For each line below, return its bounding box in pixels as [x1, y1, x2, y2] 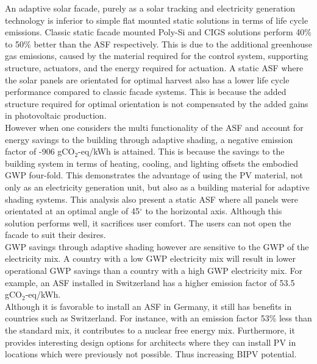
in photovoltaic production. [5, 109, 107, 122]
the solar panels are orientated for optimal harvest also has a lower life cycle [5, 73, 290, 86]
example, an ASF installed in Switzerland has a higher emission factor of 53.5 [5, 276, 295, 289]
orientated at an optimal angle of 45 [5, 205, 140, 217]
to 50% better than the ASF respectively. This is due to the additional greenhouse [5, 37, 312, 50]
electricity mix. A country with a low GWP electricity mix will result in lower [5, 252, 296, 265]
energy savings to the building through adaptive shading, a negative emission [5, 133, 293, 145]
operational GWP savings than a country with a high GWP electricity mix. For [5, 264, 303, 277]
